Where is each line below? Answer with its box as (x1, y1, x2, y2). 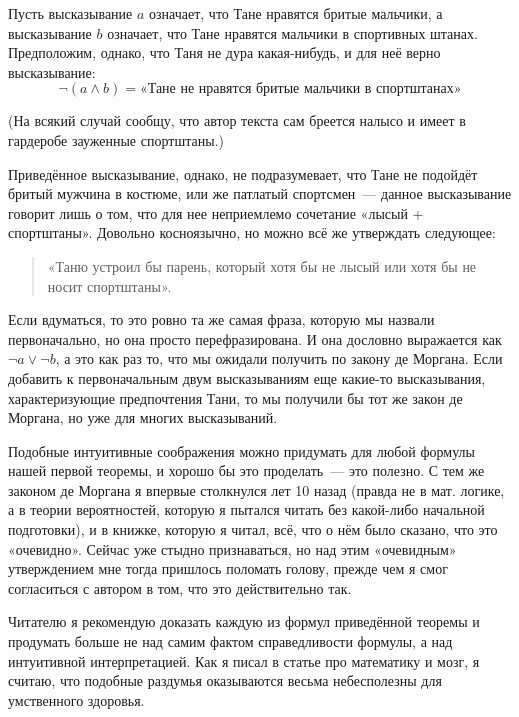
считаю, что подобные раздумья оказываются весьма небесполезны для (8, 670, 442, 691)
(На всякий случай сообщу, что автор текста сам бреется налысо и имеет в (8, 110, 466, 131)
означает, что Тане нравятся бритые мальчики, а (149, 3, 443, 23)
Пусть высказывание (8, 3, 133, 23)
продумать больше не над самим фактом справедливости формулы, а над (8, 631, 453, 652)
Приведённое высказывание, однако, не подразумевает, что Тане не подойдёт (8, 163, 478, 184)
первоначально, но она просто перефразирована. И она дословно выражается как (8, 328, 502, 349)
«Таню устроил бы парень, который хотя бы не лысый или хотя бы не (47, 255, 477, 276)
